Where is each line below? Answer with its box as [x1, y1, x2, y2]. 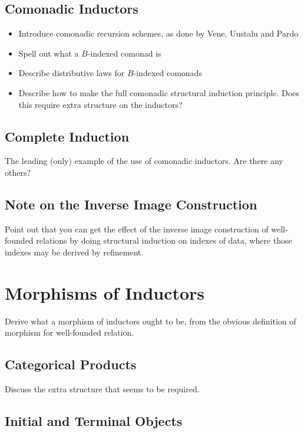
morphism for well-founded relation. [5, 326, 134, 339]
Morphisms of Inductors [5, 280, 205, 304]
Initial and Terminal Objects [5, 412, 183, 430]
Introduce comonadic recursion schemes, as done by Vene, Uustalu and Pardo [18, 27, 299, 40]
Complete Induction [5, 127, 130, 145]
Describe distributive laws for [18, 67, 125, 79]
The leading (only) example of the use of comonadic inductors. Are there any [5, 155, 283, 167]
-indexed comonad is [87, 47, 161, 59]
